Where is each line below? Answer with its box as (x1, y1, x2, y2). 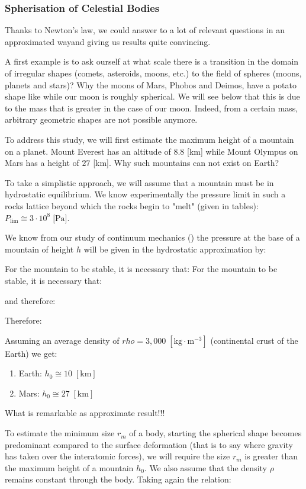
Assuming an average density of (5, 334, 120, 346)
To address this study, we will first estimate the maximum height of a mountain (5, 133, 294, 145)
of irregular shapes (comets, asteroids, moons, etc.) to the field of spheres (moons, (5, 67, 302, 79)
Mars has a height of (5, 156, 79, 169)
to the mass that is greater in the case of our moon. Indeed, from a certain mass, (5, 101, 298, 114)
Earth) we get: (5, 347, 57, 359)
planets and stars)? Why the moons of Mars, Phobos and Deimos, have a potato (5, 78, 297, 91)
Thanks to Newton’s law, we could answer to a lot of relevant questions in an (5, 24, 285, 36)
